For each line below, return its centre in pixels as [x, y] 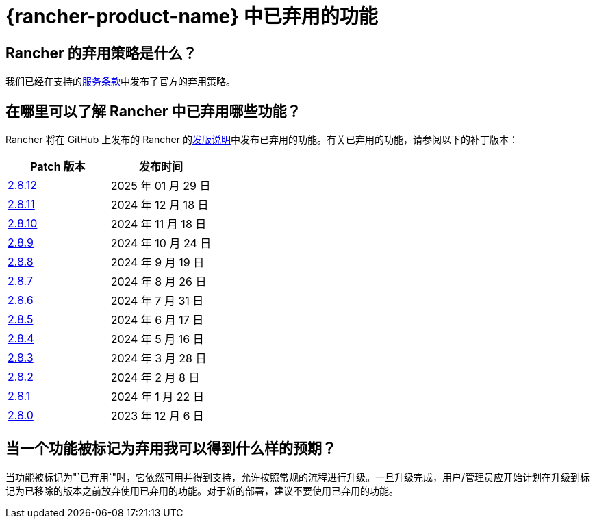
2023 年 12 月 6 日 [157, 416]
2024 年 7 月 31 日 [157, 301]
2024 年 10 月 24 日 [161, 244]
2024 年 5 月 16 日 [157, 339]
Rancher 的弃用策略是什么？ [101, 53]
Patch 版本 [58, 167]
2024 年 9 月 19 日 [157, 263]
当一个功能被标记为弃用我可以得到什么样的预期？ [171, 449]
